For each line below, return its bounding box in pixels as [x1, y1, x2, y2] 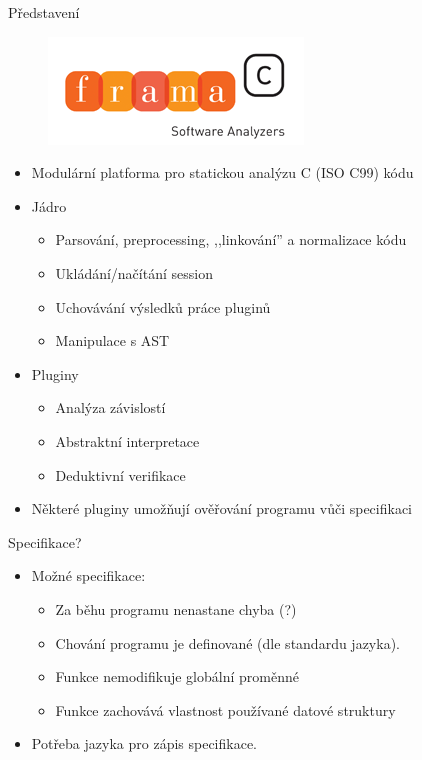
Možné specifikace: [31, 565, 146, 586]
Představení [8, 2, 80, 22]
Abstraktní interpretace [55, 430, 200, 451]
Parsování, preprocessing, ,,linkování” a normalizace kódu [55, 229, 407, 250]
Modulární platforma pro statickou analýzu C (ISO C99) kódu [31, 162, 414, 183]
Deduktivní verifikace [55, 464, 186, 485]
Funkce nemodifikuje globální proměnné [55, 666, 299, 687]
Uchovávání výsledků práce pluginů [55, 296, 271, 317]
